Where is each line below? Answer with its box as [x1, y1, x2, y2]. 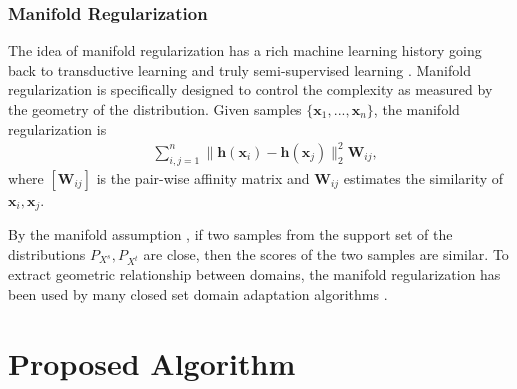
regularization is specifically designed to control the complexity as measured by [8, 79, 493, 100]
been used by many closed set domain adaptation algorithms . [8, 283, 388, 304]
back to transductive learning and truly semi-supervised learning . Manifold [8, 59, 471, 80]
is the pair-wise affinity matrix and [96, 167, 310, 188]
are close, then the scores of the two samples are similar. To [143, 243, 509, 264]
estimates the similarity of [343, 167, 504, 188]
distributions [8, 243, 86, 264]
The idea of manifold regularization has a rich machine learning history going [8, 40, 482, 61]
